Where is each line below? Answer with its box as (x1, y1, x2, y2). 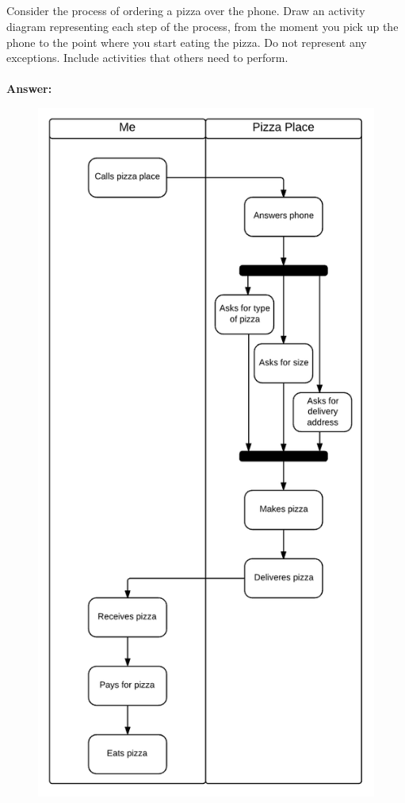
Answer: (6, 80, 52, 97)
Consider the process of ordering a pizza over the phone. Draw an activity (6, 2, 365, 19)
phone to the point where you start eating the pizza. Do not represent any (6, 33, 367, 50)
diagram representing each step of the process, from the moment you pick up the (6, 17, 399, 34)
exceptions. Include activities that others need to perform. (6, 49, 288, 66)
